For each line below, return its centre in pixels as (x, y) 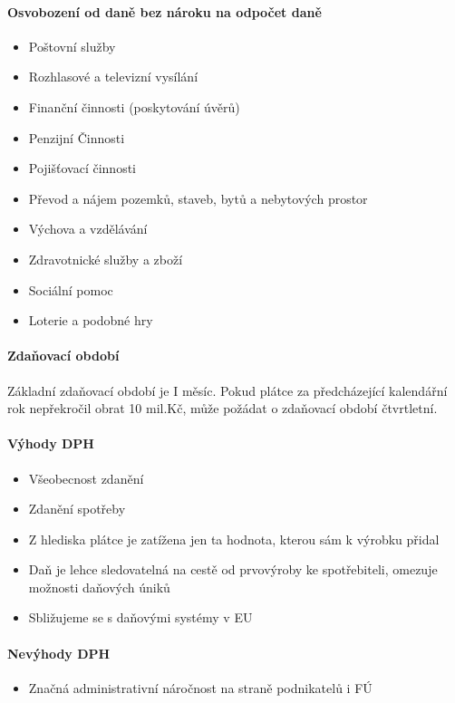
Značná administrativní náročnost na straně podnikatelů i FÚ (200, 687)
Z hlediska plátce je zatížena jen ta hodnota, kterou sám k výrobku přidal (234, 539)
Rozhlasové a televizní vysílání (113, 77)
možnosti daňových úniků (99, 587)
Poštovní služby (72, 46)
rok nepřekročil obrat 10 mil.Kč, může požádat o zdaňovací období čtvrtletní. (223, 408)
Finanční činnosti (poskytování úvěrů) (134, 106)
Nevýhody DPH (59, 653)
